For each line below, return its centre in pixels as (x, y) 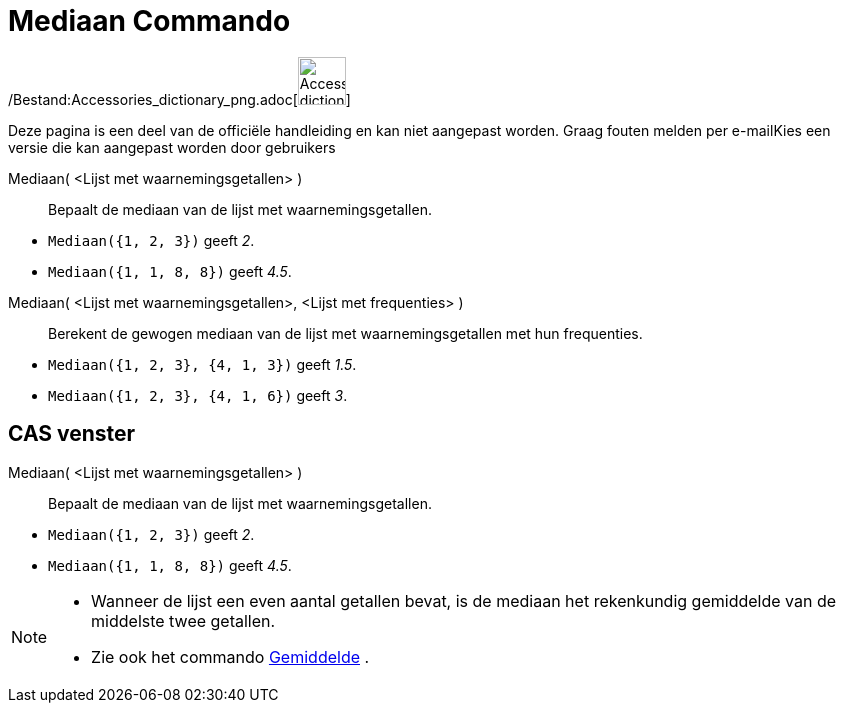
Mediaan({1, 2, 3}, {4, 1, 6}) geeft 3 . (198, 395)
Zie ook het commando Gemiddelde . (230, 656)
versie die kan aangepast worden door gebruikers (172, 147)
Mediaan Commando (149, 21)
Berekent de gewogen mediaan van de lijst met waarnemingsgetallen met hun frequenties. (345, 333)
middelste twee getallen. (183, 620)
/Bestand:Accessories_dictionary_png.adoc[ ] (179, 99)
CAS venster (72, 434)
